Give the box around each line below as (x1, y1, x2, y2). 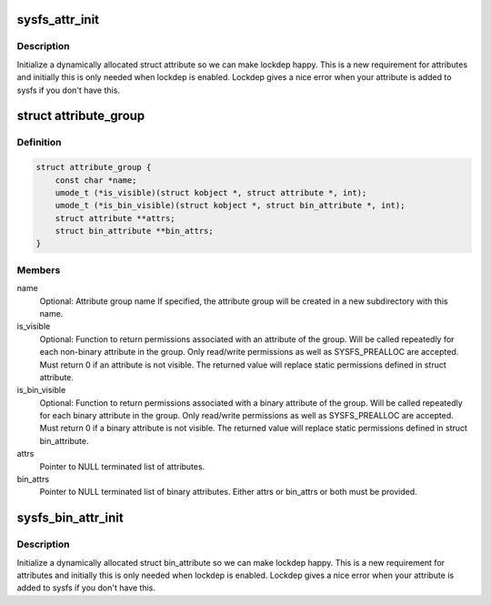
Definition (16, 136, 62, 149)
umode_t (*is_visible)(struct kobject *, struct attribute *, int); (55, 187, 367, 197)
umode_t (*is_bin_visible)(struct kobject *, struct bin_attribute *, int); (55, 200, 406, 211)
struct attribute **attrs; (55, 213, 176, 223)
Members (16, 264, 61, 277)
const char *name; (55, 175, 137, 186)
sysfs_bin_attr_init (16, 510, 124, 526)
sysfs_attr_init (16, 12, 100, 27)
